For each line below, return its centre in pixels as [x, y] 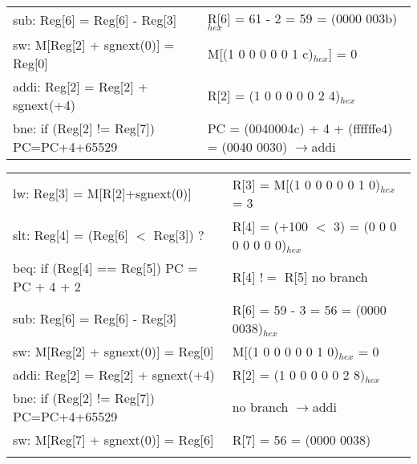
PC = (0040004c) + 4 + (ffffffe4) [300, 128]
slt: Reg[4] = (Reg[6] [71, 235]
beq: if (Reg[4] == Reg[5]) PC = [105, 267]
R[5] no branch [326, 277]
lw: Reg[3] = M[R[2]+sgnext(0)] [102, 193]
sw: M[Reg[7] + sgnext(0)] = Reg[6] [113, 439]
